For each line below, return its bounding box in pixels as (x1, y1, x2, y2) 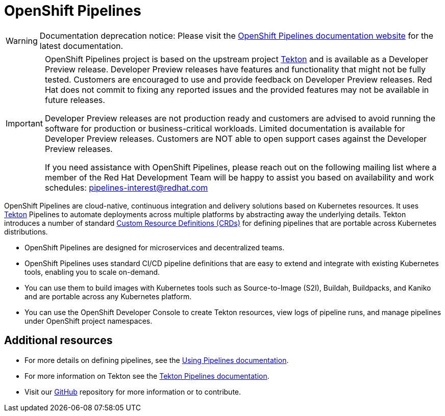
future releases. (44, 94, 105, 105)
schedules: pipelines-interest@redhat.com (44, 182, 208, 193)
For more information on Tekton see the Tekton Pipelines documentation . (24, 371, 269, 380)
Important (6, 118, 43, 128)
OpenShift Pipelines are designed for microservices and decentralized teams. (24, 243, 285, 252)
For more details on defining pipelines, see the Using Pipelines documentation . (24, 355, 289, 365)
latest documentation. (39, 40, 123, 51)
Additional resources (4, 334, 113, 347)
